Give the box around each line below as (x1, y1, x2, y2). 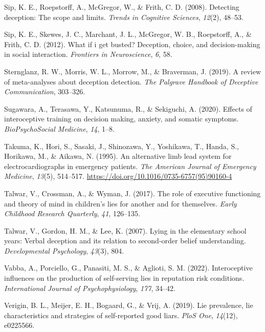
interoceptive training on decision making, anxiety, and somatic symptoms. (4, 113, 239, 124)
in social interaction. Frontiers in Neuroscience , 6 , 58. (4, 49, 172, 59)
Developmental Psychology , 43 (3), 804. (4, 245, 124, 256)
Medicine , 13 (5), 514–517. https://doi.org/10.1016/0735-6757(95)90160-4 (4, 171, 232, 181)
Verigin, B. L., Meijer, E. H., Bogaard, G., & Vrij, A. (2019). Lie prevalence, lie (4, 300, 253, 310)
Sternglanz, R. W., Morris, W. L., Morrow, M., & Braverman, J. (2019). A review (4, 66, 261, 76)
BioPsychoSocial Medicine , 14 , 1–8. (4, 123, 115, 134)
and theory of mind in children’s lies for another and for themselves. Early (4, 198, 237, 209)
